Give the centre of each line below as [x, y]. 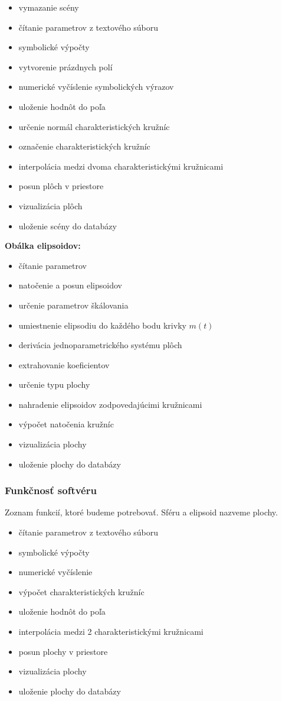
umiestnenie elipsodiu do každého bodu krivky [102, 325]
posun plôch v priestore [61, 186]
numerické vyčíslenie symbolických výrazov [96, 87]
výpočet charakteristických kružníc [81, 591]
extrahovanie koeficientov [64, 364]
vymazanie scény [49, 7]
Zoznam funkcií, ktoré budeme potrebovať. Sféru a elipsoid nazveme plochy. [141, 512]
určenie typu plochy [54, 384]
